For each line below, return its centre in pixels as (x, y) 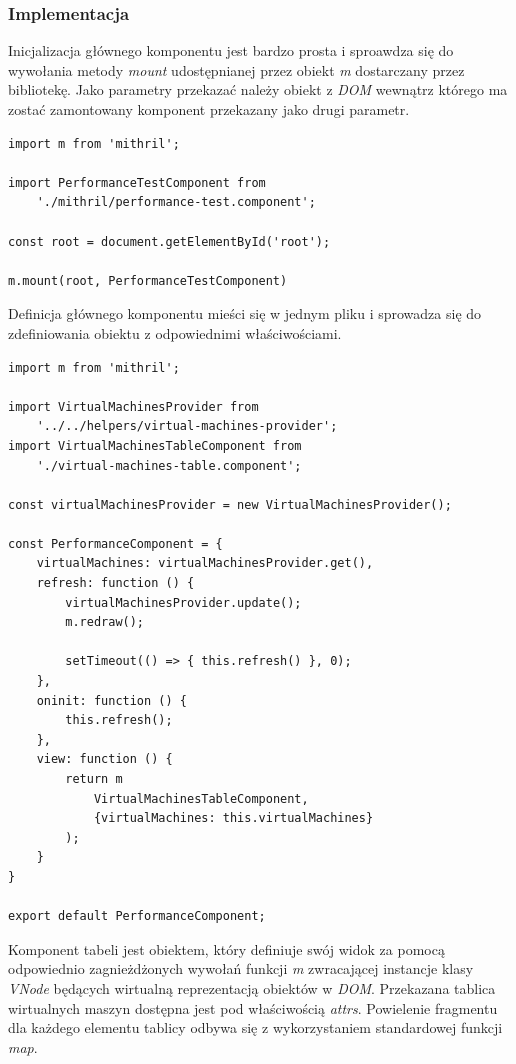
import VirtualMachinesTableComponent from (155, 445)
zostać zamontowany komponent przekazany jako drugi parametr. (209, 109)
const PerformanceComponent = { (115, 543)
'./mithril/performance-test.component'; (176, 202)
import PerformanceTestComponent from (137, 182)
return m (94, 779)
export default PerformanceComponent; (137, 916)
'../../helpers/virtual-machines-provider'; (187, 426)
